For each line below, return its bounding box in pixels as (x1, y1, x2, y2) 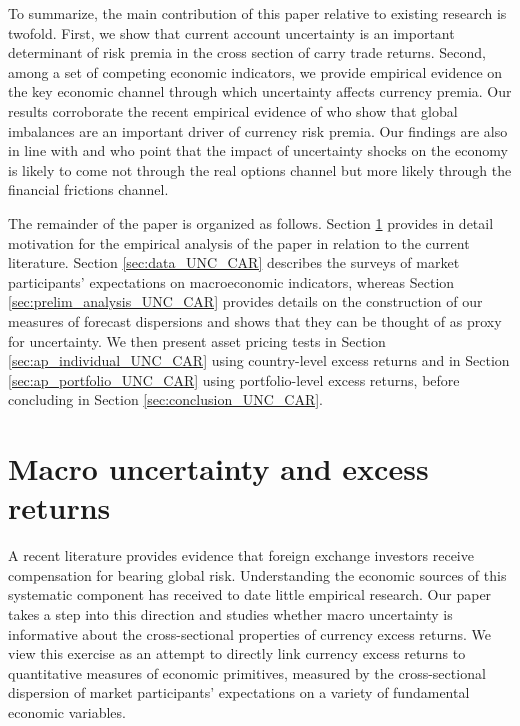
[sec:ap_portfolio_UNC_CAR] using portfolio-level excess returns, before (8, 369, 460, 390)
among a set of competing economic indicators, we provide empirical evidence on (8, 61, 503, 82)
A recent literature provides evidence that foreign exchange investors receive (8, 545, 474, 566)
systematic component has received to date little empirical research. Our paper (8, 584, 492, 605)
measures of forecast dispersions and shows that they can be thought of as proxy (8, 310, 502, 331)
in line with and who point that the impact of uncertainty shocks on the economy (8, 140, 508, 161)
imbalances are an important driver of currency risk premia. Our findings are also (8, 120, 508, 141)
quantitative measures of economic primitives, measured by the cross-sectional (8, 662, 486, 683)
